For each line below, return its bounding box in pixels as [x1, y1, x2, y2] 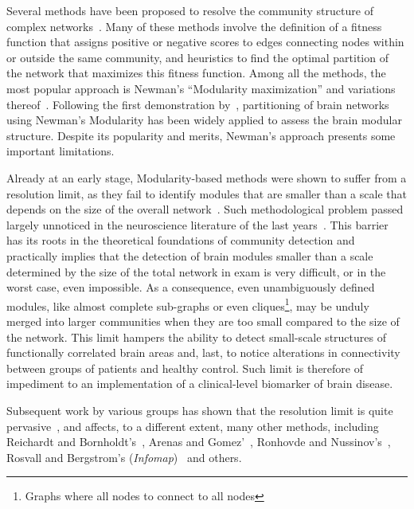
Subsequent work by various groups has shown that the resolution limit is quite [6, 401, 393, 418]
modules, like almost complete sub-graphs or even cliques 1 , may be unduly [6, 295, 369, 314]
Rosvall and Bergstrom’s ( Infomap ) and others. [6, 448, 242, 465]
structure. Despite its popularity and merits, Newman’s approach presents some [6, 127, 396, 143]
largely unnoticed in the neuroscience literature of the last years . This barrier [6, 216, 389, 233]
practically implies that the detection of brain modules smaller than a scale [6, 247, 373, 264]
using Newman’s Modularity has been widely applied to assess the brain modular [6, 112, 402, 128]
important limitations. [6, 143, 115, 159]
